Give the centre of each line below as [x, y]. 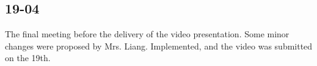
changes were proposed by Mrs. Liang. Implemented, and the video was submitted [159, 46]
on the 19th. [28, 58]
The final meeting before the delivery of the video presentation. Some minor [147, 34]
